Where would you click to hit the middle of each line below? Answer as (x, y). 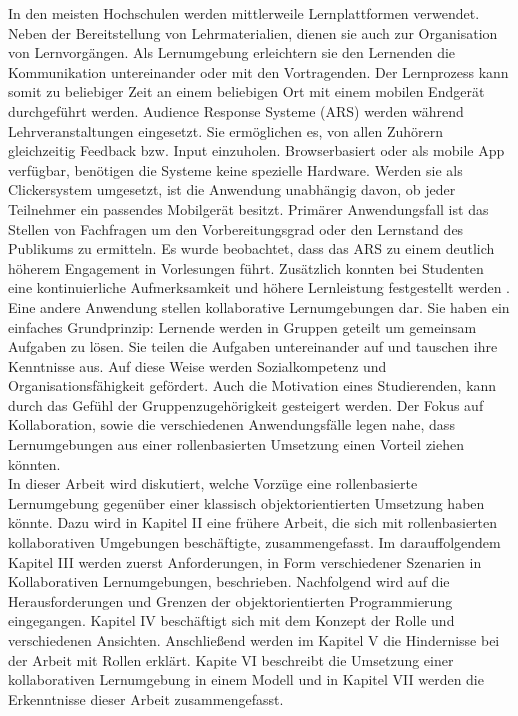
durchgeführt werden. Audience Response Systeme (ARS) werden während (236, 110)
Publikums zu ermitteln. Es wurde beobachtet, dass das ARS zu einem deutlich (251, 248)
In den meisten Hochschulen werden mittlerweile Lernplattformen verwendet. (244, 13)
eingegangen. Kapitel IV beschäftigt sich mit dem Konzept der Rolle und (231, 620)
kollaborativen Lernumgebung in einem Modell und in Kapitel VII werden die (246, 679)
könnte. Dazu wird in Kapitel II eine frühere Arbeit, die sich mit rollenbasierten (253, 522)
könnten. (34, 463)
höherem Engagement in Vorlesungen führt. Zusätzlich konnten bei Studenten (246, 267)
